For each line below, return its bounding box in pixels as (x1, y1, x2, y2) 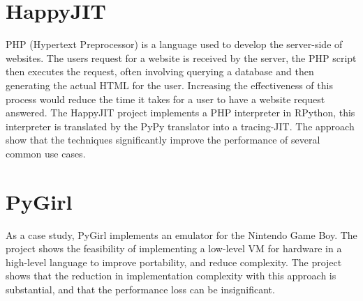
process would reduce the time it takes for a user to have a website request (6, 91, 325, 106)
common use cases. (6, 146, 86, 160)
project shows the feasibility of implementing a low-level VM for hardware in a (6, 241, 342, 256)
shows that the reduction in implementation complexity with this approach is (6, 268, 336, 283)
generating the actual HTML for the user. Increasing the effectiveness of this (6, 77, 333, 92)
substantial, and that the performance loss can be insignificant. (6, 281, 275, 296)
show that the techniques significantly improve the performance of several (6, 132, 320, 147)
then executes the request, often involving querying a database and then (6, 64, 314, 79)
